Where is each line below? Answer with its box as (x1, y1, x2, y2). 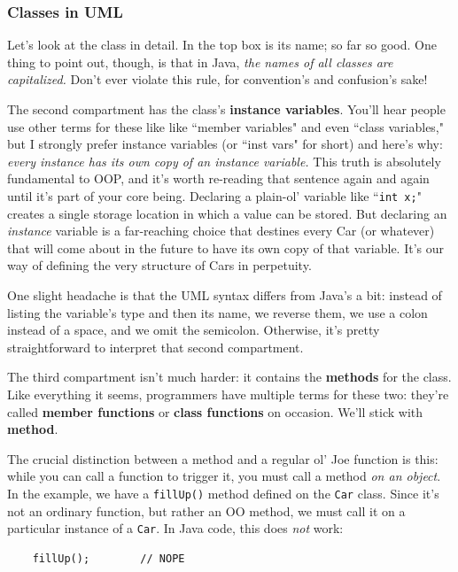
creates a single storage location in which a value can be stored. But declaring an (7, 204, 447, 222)
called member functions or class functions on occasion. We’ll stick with (7, 402, 423, 421)
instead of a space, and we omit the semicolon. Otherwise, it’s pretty (7, 321, 380, 339)
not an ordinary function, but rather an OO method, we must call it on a (7, 501, 406, 520)
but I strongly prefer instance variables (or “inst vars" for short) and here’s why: (7, 135, 443, 153)
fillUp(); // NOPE (32, 552, 185, 565)
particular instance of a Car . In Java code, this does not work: (7, 519, 344, 537)
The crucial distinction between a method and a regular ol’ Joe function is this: (7, 449, 439, 468)
